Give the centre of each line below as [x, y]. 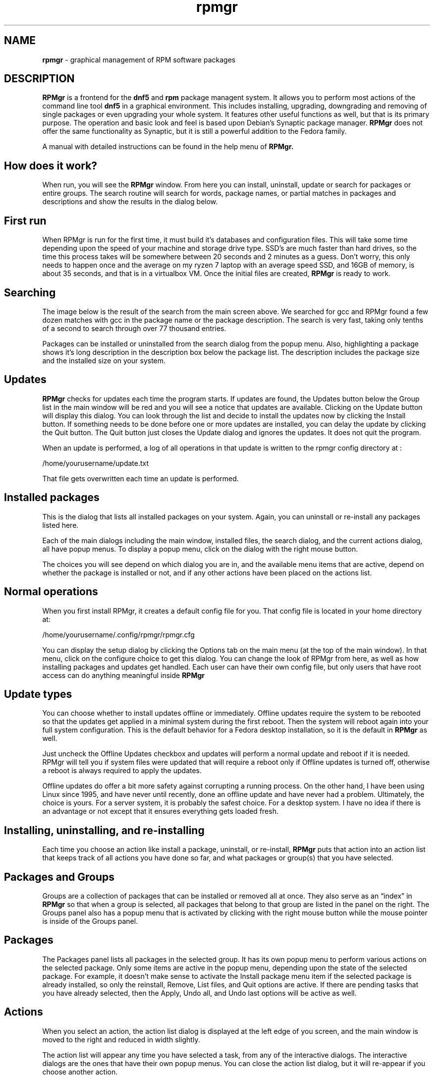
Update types [38, 694]
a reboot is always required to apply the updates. [122, 771]
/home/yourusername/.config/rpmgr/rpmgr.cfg [118, 634]
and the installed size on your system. [104, 360]
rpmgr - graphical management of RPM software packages [139, 59]
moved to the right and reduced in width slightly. [121, 1039]
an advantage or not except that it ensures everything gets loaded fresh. [160, 811]
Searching [30, 292]
